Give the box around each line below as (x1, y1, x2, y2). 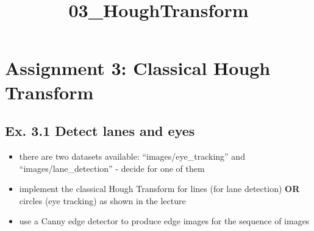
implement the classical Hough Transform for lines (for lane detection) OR (19, 182, 300, 195)
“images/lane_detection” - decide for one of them (19, 162, 205, 174)
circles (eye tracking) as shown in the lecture (19, 194, 186, 207)
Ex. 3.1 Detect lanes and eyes (5, 121, 195, 140)
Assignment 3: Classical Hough (5, 55, 271, 80)
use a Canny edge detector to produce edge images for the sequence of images (19, 215, 310, 227)
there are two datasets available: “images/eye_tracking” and (19, 149, 245, 162)
